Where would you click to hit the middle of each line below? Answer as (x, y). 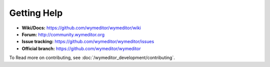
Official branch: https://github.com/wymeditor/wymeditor (81, 48)
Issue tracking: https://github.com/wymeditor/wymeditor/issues (88, 42)
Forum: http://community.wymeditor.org (63, 34)
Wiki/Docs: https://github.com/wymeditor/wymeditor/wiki (81, 28)
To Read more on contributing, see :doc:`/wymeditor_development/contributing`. (92, 58)
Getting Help (36, 13)
